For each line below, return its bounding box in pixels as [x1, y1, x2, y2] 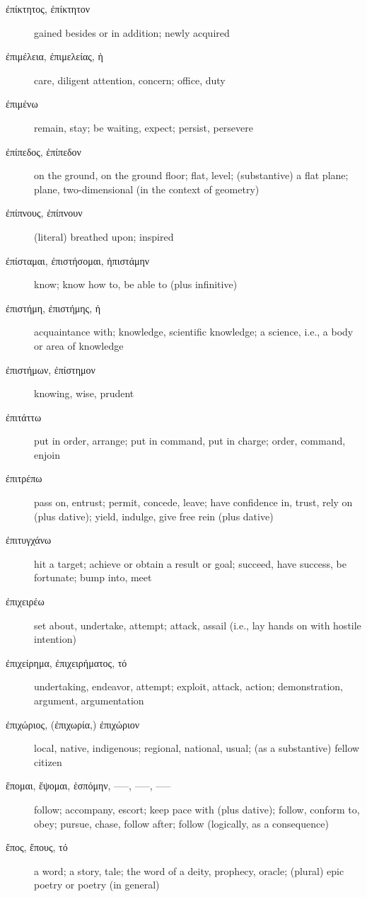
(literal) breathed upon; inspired [34, 229, 174, 244]
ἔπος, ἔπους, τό [6, 840, 68, 855]
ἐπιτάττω [6, 409, 42, 424]
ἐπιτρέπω [6, 471, 42, 486]
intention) [34, 632, 76, 646]
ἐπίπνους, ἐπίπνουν [6, 205, 83, 220]
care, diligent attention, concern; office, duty [34, 72, 226, 87]
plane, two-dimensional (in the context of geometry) [34, 181, 260, 196]
